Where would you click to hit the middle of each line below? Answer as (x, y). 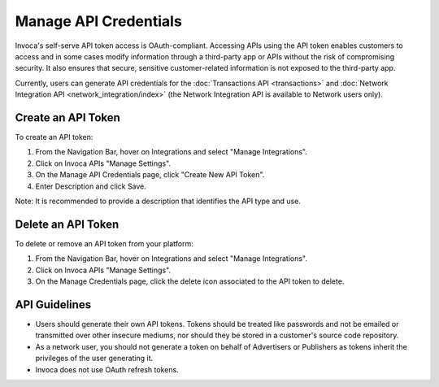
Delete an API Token (67, 224)
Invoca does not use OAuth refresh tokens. (107, 369)
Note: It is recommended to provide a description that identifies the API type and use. (158, 201)
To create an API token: (54, 137)
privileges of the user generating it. (94, 359)
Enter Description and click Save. (91, 186)
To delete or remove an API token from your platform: (104, 243)
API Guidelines (53, 304)
